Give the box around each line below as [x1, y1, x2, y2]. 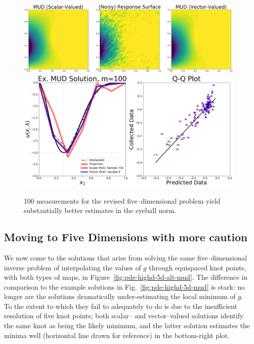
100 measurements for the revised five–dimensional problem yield [24, 195, 220, 206]
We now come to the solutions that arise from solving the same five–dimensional [4, 252, 247, 262]
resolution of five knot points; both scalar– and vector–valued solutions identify [4, 310, 244, 321]
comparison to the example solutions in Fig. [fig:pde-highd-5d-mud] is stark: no [4, 281, 245, 292]
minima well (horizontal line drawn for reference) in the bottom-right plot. [4, 330, 230, 340]
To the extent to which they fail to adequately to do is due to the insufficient [4, 301, 237, 311]
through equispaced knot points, [149, 262, 247, 272]
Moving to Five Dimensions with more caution [4, 229, 248, 245]
